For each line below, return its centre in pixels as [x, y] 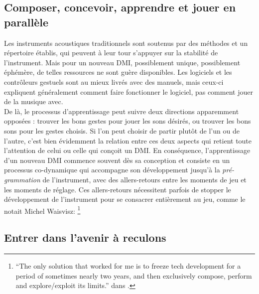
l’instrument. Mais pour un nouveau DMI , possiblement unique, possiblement [122, 62]
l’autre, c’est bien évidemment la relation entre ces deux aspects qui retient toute [128, 140]
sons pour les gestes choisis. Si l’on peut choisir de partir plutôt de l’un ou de [122, 130]
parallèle [26, 22]
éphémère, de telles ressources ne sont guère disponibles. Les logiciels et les [118, 72]
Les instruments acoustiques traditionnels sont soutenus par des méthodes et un [126, 43]
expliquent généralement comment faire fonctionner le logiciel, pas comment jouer [129, 91]
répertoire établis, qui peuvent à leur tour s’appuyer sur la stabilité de [111, 53]
